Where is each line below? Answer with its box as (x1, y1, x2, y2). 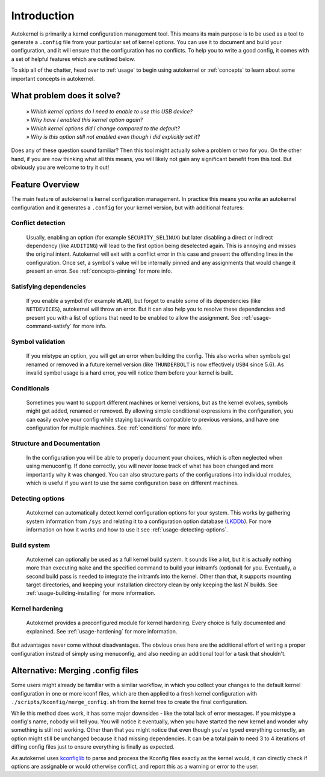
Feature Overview (11, 180, 80, 190)
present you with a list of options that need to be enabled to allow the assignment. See (26, 314, 241, 321)
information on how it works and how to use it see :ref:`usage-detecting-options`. (26, 525, 228, 533)
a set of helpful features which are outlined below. (11, 55, 135, 63)
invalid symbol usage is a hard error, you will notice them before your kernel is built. (26, 369, 234, 376)
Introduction (11, 9, 75, 22)
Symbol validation (11, 337, 66, 346)
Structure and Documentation (11, 439, 101, 448)
